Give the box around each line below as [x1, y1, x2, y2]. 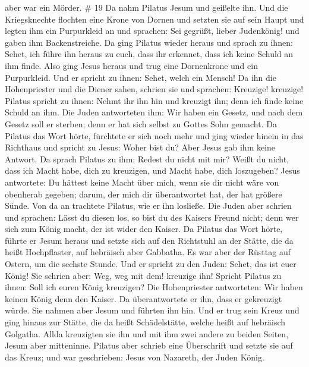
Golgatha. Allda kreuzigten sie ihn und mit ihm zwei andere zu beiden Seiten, [5, 327, 289, 340]
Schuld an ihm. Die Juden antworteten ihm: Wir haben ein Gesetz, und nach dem [5, 106, 303, 118]
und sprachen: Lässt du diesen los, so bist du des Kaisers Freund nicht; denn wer [5, 211, 299, 223]
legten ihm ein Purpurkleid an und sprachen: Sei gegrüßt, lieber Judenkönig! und [5, 24, 299, 37]
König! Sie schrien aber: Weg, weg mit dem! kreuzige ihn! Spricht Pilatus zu [5, 269, 282, 281]
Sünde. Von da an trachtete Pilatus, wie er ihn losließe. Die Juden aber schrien [5, 199, 292, 212]
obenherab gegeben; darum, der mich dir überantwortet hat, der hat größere [5, 187, 282, 200]
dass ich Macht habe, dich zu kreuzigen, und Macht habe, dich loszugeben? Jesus [5, 164, 300, 177]
